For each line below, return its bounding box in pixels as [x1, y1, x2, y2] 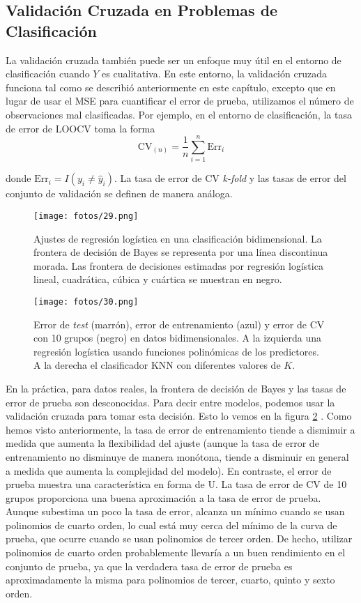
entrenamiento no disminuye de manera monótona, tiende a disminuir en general [6, 449, 349, 464]
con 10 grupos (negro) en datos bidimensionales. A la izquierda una [33, 330, 322, 345]
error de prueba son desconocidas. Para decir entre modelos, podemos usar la [6, 395, 335, 409]
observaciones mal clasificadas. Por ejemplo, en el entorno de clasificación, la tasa [6, 107, 352, 121]
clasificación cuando [6, 66, 90, 81]
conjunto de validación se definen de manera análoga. [6, 186, 233, 201]
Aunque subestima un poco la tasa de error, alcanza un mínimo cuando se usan [6, 504, 345, 519]
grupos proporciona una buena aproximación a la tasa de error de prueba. [6, 490, 321, 505]
